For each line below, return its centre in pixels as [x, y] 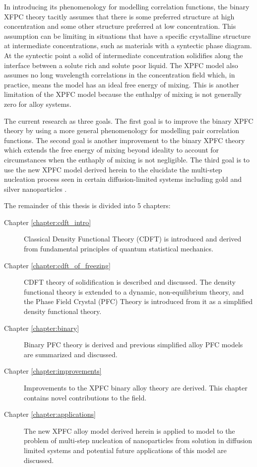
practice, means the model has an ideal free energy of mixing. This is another [122, 84]
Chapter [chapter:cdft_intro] [48, 222]
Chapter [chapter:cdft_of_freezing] [57, 265]
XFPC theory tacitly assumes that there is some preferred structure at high [119, 16]
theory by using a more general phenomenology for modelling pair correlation [122, 130]
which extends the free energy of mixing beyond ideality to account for [112, 150]
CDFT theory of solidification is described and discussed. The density [130, 282]
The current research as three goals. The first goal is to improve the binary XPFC [129, 120]
